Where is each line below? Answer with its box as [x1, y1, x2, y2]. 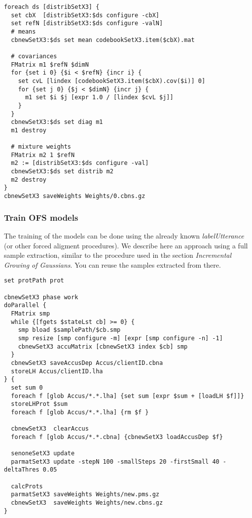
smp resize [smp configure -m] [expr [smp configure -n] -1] [18, 334, 223, 342]
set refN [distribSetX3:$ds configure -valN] [11, 20, 163, 27]
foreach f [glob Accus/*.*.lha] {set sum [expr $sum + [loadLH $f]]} [11, 392, 244, 399]
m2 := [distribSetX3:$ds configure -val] [11, 159, 149, 167]
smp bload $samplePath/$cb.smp [18, 326, 121, 334]
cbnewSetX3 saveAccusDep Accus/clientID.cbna [11, 359, 163, 366]
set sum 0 [11, 384, 43, 391]
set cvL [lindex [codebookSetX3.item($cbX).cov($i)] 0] [18, 77, 206, 84]
